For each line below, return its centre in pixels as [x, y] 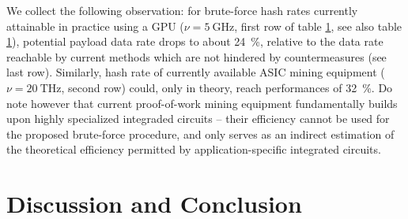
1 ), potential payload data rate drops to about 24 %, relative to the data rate [195, 41]
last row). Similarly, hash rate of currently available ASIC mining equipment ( [196, 72]
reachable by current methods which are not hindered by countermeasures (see [196, 56]
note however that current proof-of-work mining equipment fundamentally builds [202, 103]
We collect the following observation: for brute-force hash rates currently [182, 10]
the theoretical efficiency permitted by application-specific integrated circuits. [194, 149]
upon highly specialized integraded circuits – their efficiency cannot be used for [198, 119]
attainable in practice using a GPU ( [95, 26]
